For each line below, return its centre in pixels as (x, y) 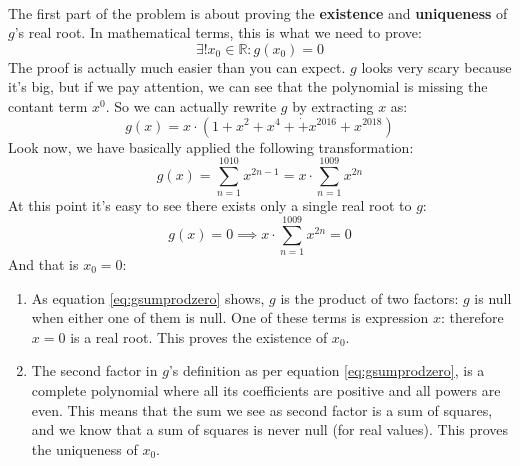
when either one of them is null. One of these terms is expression (230, 317)
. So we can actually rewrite (191, 105)
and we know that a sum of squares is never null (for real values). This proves (270, 429)
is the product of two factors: (369, 297)
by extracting (333, 105)
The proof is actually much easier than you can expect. (177, 66)
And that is (43, 264)
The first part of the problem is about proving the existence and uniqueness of (258, 12)
